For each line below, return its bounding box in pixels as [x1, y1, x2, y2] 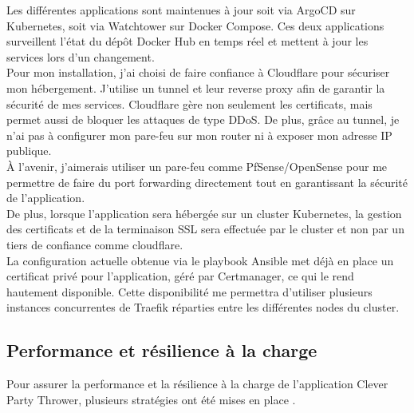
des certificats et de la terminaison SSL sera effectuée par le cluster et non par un [6, 220, 404, 237]
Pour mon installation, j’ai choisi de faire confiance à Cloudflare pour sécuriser [6, 64, 390, 81]
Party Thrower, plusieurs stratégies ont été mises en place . [6, 391, 296, 407]
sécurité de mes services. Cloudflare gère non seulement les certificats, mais [6, 95, 373, 112]
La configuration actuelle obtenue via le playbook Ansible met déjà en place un [6, 252, 394, 268]
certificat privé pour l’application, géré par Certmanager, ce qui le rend [6, 268, 354, 284]
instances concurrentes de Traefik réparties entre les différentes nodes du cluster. [6, 299, 400, 316]
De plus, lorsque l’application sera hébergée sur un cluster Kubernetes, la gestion [6, 205, 402, 221]
